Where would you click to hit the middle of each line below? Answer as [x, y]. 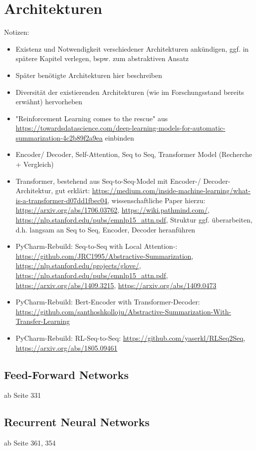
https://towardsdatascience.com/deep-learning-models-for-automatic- [120, 128]
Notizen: [17, 32]
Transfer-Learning [43, 321]
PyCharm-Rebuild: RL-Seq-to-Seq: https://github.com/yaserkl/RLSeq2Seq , [130, 338]
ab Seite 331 [23, 395]
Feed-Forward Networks [66, 374]
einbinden [119, 137]
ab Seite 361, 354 [30, 443]
